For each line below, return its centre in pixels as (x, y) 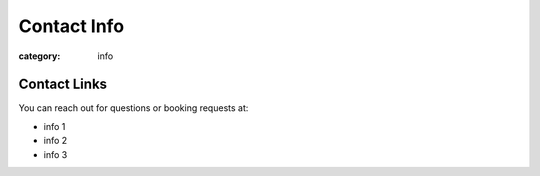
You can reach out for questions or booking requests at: (133, 108)
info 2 (55, 141)
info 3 (55, 154)
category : (39, 56)
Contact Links (63, 84)
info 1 (54, 126)
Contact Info (71, 26)
